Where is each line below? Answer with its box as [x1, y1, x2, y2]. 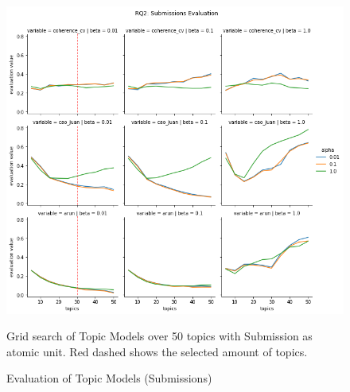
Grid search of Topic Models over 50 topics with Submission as [6, 328, 313, 344]
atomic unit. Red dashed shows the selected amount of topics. [6, 343, 308, 359]
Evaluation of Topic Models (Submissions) [6, 370, 212, 386]
